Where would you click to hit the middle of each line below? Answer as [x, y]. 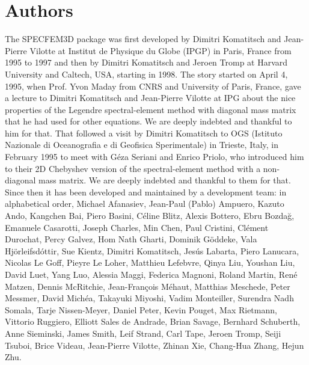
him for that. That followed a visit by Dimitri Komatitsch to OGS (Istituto [144, 133]
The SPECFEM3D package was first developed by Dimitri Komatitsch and [143, 39]
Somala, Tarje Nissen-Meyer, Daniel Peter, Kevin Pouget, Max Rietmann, [141, 309]
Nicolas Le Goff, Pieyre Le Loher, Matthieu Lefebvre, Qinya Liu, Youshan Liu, [150, 262]
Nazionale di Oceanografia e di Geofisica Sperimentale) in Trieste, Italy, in [142, 145]
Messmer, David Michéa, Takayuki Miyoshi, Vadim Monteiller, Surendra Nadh [149, 298]
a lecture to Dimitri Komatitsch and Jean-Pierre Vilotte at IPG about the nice [150, 98]
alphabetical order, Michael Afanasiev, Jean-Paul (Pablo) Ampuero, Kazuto [145, 204]
